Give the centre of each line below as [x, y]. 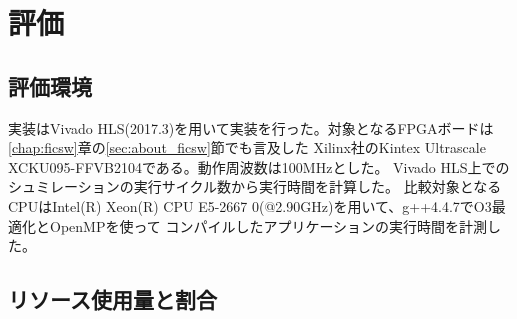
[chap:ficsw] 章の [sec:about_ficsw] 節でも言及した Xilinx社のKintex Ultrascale [247, 147]
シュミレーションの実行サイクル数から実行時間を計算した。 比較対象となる [255, 186]
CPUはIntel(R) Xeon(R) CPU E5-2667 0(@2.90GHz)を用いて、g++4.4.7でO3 [250, 205]
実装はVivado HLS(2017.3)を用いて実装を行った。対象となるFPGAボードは [251, 127]
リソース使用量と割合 [112, 299]
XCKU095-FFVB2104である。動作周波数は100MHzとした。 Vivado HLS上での [259, 166]
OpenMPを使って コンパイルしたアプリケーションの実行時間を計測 [268, 225]
